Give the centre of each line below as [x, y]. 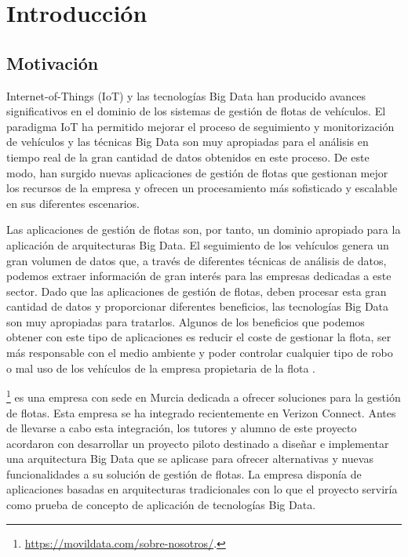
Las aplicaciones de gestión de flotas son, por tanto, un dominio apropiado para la [204, 229]
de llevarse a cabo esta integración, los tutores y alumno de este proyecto [182, 428]
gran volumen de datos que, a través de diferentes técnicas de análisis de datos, [197, 260]
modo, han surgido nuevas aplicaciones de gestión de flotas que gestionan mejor [197, 172]
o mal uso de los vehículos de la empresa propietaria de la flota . [161, 368]
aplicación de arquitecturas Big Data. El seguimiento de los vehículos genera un [198, 244]
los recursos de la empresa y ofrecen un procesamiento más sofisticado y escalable [202, 188]
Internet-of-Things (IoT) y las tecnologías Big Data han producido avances [186, 95]
